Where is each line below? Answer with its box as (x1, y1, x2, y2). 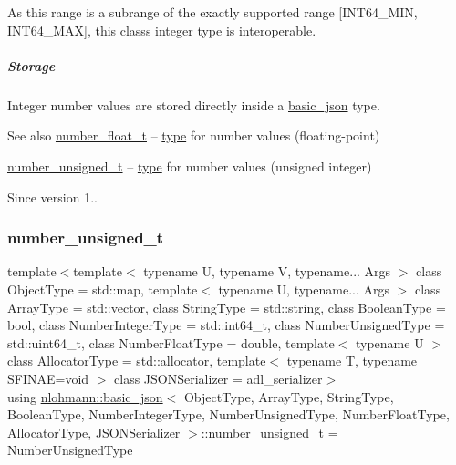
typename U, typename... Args (218, 279, 390, 298)
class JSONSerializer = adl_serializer (114, 368, 323, 387)
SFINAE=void (7, 368, 89, 387)
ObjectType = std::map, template (7, 279, 198, 298)
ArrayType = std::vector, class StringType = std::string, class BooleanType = (7, 297, 446, 316)
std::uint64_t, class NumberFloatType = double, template (7, 333, 335, 352)
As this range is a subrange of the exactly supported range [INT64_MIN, (7, 3, 418, 21)
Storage (7, 56, 56, 75)
